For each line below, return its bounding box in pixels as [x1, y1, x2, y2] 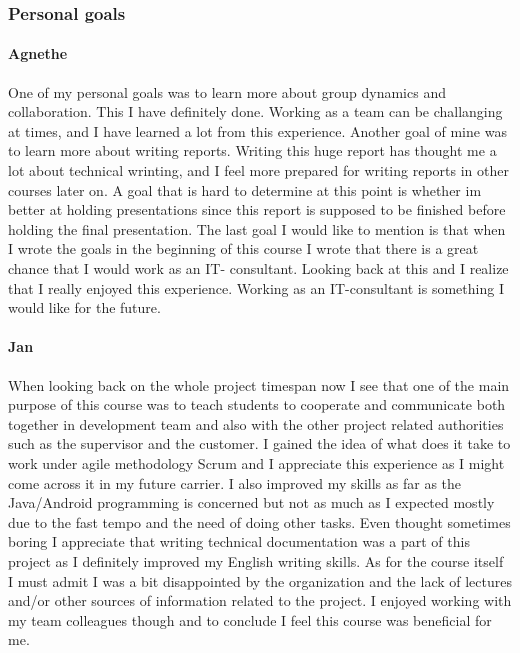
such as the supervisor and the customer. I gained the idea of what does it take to [8, 433, 511, 454]
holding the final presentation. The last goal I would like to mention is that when [8, 218, 506, 239]
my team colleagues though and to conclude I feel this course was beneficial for [8, 609, 492, 630]
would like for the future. [8, 297, 161, 318]
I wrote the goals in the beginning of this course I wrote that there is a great [8, 238, 479, 259]
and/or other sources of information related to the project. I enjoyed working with [8, 590, 512, 611]
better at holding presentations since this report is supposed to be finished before [8, 199, 506, 220]
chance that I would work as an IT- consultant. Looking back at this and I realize [8, 257, 509, 278]
